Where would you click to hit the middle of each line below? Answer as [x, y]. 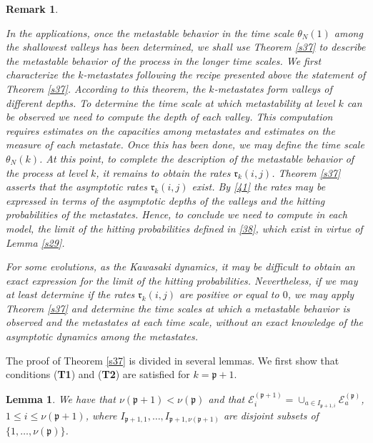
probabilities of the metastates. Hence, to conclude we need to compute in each [176, 214]
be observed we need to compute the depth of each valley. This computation [169, 117]
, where [101, 415]
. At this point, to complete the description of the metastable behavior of [197, 158]
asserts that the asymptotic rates [76, 187]
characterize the [40, 75]
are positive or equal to [229, 294]
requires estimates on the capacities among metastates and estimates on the [170, 130]
